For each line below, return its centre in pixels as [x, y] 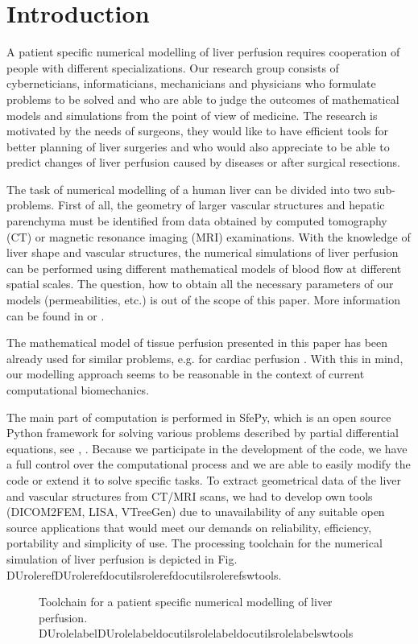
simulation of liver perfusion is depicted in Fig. [122, 558]
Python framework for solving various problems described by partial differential [203, 433]
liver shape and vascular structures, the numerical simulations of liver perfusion [203, 252]
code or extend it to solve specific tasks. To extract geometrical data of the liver [204, 479]
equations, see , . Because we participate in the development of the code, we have [207, 448]
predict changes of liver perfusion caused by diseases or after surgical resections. [203, 162]
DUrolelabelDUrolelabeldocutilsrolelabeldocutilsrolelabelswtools [196, 633]
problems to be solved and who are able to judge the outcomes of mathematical [203, 99]
